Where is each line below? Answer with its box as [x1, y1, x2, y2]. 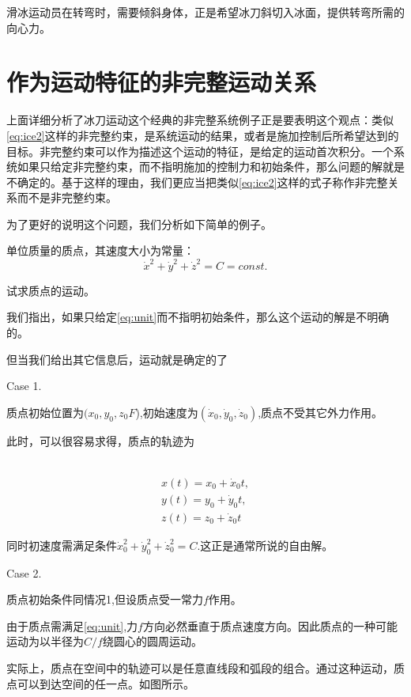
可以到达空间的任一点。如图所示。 [17, 675, 194, 691]
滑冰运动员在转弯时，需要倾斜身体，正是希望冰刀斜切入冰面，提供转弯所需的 [6, 4, 405, 20]
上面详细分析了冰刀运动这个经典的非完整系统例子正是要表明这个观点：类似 [6, 112, 394, 128]
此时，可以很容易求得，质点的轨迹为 [6, 432, 194, 449]
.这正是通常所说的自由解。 [197, 536, 334, 553]
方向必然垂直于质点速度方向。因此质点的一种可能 [142, 617, 398, 634]
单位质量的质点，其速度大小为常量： [6, 242, 194, 259]
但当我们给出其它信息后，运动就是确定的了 [6, 350, 228, 367]
